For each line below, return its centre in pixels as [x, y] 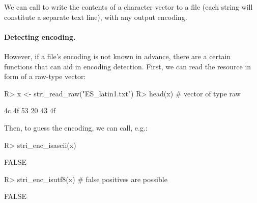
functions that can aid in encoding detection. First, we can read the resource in [128, 66]
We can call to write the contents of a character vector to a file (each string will [128, 7]
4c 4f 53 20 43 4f [30, 110]
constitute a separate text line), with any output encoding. [96, 17]
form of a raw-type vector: [45, 76]
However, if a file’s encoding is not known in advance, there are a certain [118, 56]
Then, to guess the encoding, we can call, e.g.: [76, 127]
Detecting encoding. [40, 36]
